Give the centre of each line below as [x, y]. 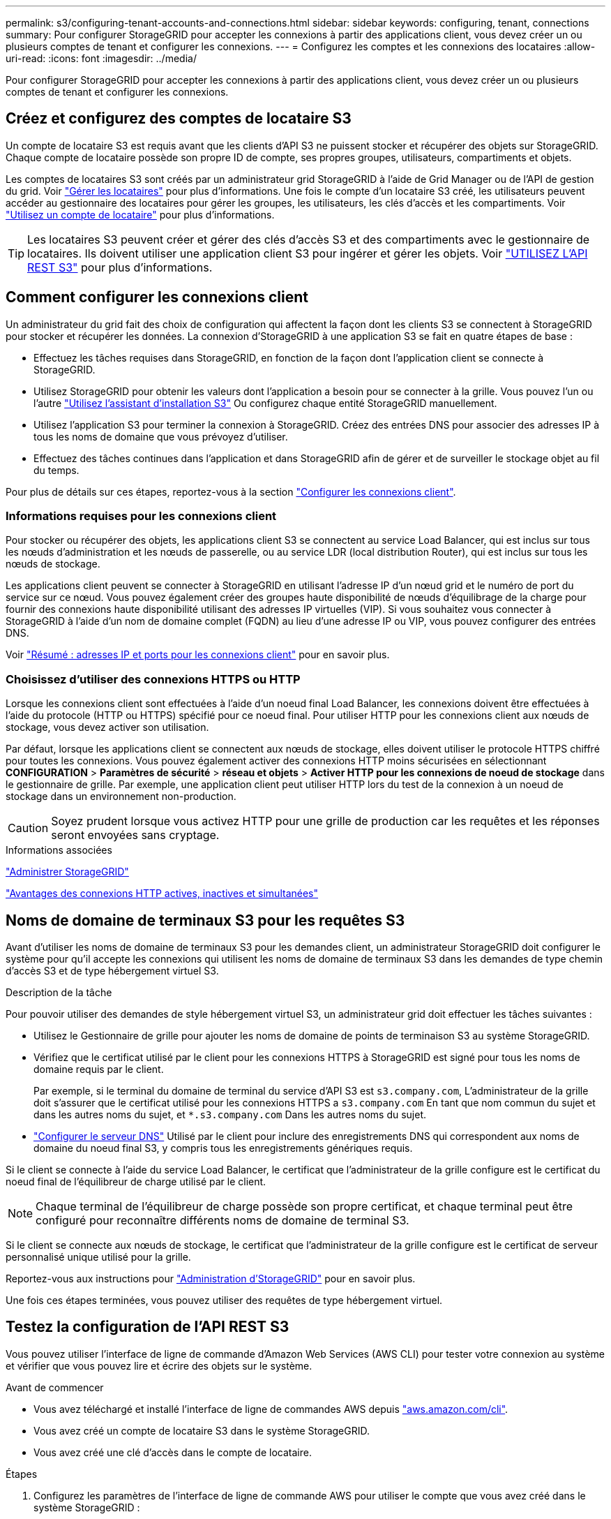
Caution [28, 828]
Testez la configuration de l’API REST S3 [148, 1327]
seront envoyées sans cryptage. [135, 835]
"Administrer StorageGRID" [67, 872]
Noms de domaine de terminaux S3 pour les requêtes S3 [205, 920]
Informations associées [59, 850]
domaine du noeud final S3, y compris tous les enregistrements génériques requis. [223, 1148]
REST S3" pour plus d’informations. [120, 267]
